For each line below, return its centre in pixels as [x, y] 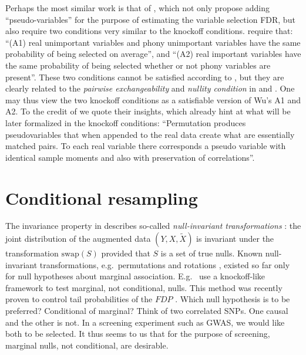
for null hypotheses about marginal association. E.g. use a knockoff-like [135, 276]
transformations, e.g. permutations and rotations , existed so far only [165, 264]
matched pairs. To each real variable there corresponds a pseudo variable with [146, 146]
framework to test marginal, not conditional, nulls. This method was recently [144, 287]
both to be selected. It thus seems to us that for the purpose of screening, [138, 334]
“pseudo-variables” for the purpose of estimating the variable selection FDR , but [150, 19]
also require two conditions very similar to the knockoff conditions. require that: [149, 31]
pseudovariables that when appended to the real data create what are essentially [150, 134]
